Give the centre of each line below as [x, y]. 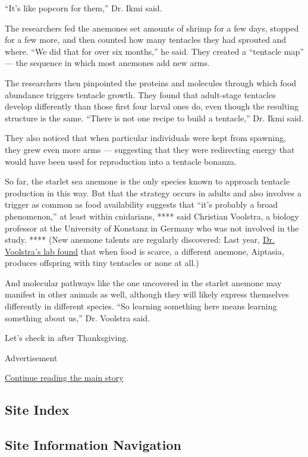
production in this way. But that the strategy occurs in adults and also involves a [153, 192]
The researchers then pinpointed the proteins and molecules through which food [151, 82]
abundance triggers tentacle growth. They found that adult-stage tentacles [140, 94]
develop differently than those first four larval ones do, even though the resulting [152, 106]
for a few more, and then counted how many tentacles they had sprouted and [146, 40]
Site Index [37, 410]
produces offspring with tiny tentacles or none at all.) [102, 263]
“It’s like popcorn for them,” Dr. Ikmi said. [84, 8]
